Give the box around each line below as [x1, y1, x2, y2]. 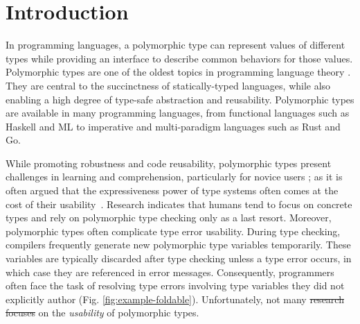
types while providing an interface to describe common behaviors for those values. [6, 51, 353, 65]
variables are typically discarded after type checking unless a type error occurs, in [6, 251, 352, 266]
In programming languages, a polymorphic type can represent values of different [6, 37, 345, 52]
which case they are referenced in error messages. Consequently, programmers [6, 264, 334, 279]
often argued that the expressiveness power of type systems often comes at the [6, 183, 339, 198]
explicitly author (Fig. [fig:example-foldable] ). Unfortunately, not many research [6, 291, 344, 306]
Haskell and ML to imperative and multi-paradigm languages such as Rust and [6, 119, 341, 133]
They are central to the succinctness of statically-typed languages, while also [6, 78, 331, 92]
